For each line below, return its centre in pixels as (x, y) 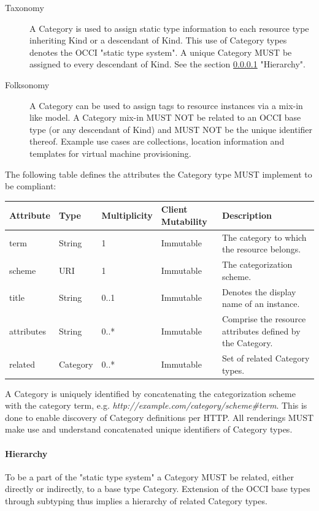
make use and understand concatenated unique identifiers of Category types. (149, 429)
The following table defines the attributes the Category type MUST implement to (159, 174)
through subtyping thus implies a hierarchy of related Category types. (136, 501)
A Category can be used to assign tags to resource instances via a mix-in (166, 105)
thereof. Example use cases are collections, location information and (157, 141)
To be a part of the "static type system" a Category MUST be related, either (149, 476)
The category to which (264, 237)
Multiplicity (127, 215)
